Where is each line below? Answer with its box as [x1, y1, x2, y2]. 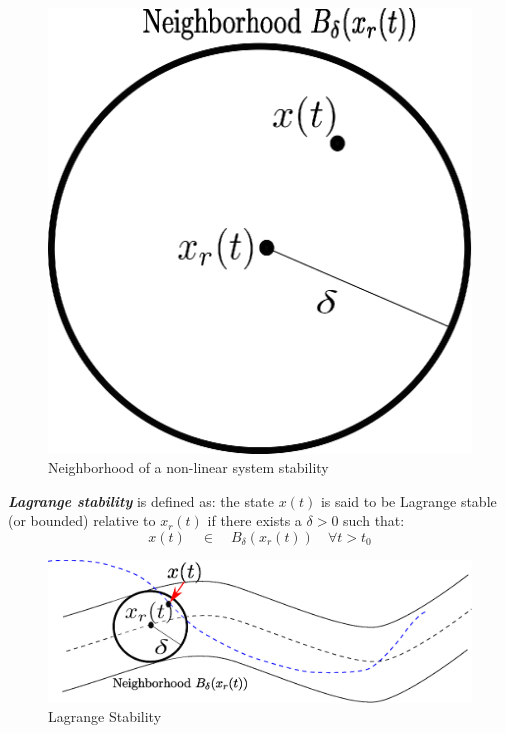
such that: [343, 510, 405, 531]
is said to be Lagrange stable [320, 490, 497, 511]
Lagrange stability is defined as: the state [8, 490, 275, 511]
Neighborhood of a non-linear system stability [48, 457, 329, 478]
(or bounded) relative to [8, 510, 156, 531]
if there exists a [207, 510, 302, 531]
